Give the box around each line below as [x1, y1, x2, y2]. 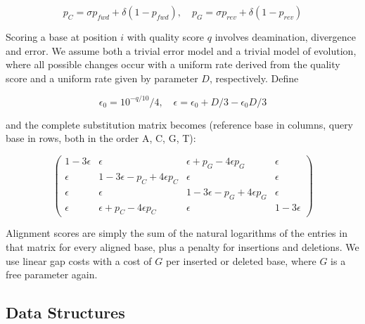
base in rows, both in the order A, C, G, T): [6, 131, 196, 145]
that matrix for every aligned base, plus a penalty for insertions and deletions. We [6, 240, 359, 254]
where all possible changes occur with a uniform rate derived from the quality [6, 57, 340, 72]
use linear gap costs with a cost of [6, 253, 152, 268]
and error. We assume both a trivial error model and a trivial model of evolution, [6, 43, 357, 58]
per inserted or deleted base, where [165, 253, 316, 268]
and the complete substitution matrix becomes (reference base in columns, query [6, 117, 354, 131]
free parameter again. [6, 267, 98, 282]
